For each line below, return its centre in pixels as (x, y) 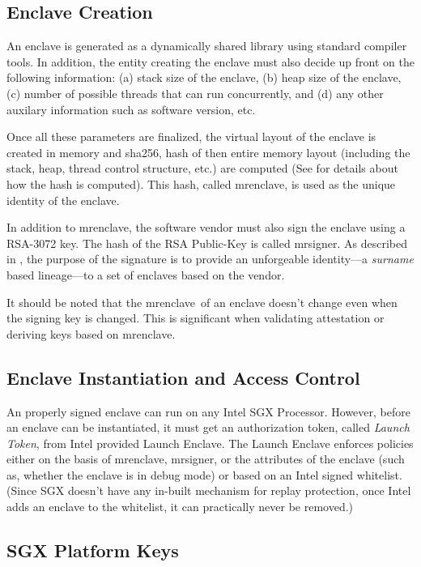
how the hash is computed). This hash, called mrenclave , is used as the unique (201, 183)
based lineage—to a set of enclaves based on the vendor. (146, 274)
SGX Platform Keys (93, 550)
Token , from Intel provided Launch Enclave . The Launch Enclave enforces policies (210, 443)
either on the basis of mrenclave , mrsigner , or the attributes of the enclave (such (206, 459)
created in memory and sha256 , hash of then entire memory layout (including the (208, 152)
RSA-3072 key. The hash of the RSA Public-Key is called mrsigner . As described (207, 243)
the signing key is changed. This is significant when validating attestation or (196, 318)
